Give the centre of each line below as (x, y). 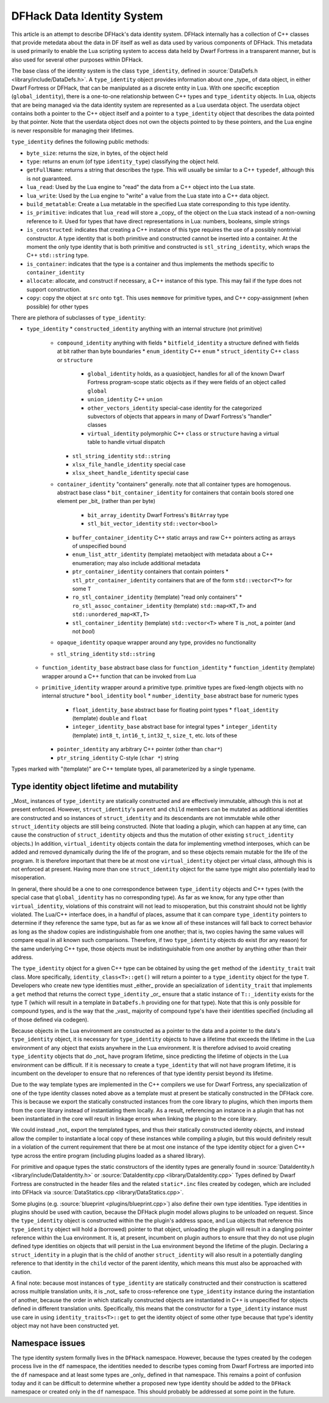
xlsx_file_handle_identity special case (129, 464)
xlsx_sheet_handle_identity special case (130, 473)
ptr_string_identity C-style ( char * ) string (118, 758)
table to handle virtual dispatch (126, 442)
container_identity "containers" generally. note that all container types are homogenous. (174, 484)
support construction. (54, 289)
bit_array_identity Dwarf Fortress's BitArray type (158, 515)
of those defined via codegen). (50, 1019)
